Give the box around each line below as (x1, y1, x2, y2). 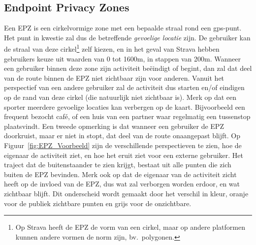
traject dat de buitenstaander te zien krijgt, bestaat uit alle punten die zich (4, 159, 231, 170)
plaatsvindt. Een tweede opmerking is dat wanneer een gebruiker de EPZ (4, 121, 224, 131)
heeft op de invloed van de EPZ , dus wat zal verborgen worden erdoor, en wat (4, 179, 240, 189)
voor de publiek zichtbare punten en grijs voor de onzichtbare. (4, 198, 192, 208)
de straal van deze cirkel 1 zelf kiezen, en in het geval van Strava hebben (4, 42, 220, 54)
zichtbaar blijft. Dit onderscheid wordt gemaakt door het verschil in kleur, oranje (4, 188, 249, 198)
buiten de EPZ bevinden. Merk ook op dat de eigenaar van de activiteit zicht (4, 169, 237, 179)
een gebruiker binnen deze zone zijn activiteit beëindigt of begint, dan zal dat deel (4, 63, 252, 73)
